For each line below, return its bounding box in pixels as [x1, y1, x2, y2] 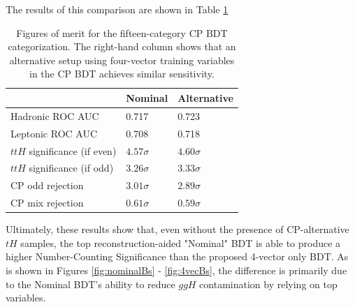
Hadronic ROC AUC [10, 108, 99, 123]
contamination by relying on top [199, 276, 338, 291]
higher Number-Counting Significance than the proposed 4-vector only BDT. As [6, 249, 349, 264]
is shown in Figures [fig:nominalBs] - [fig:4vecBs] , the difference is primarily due [6, 262, 347, 277]
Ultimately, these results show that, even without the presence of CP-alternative [6, 222, 349, 237]
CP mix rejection [10, 195, 84, 210]
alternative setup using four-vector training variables [9, 52, 235, 67]
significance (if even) [29, 143, 117, 158]
